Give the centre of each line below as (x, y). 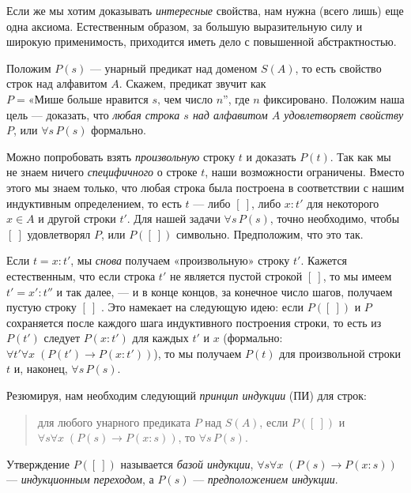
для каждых (160, 338)
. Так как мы (360, 156)
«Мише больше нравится (88, 100)
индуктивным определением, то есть (94, 203)
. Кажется (324, 260)
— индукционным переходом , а (80, 479)
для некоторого (343, 203)
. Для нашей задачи (173, 218)
